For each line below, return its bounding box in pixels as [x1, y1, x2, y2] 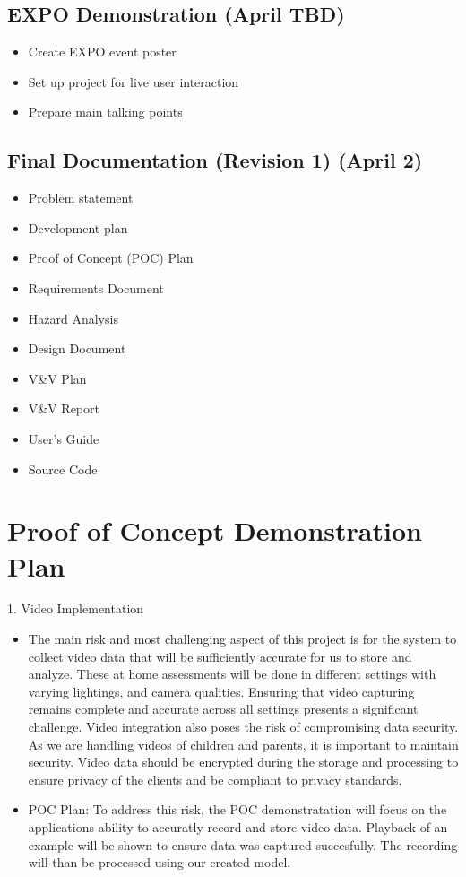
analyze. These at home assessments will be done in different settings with [28, 664, 436, 683]
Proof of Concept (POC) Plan [28, 248, 194, 267]
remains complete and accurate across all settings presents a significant [28, 699, 419, 718]
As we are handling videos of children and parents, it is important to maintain [28, 734, 459, 753]
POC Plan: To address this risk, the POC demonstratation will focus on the [28, 800, 447, 819]
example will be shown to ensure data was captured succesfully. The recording [28, 835, 458, 854]
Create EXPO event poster [28, 42, 177, 61]
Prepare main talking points [28, 102, 183, 121]
